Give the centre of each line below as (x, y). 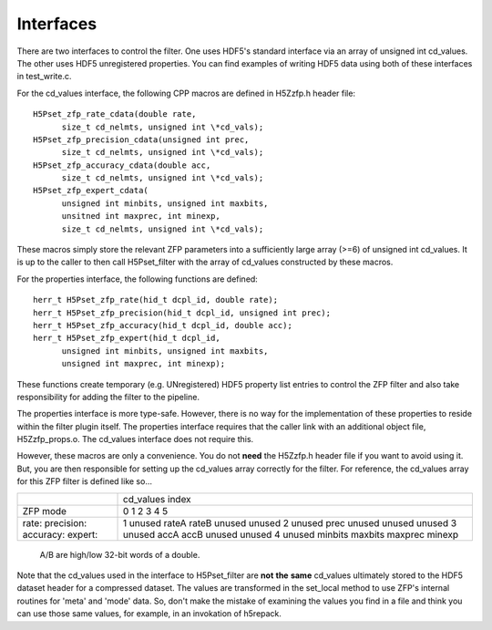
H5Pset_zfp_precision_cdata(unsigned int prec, (141, 139)
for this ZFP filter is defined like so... (84, 481)
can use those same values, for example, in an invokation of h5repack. (149, 614)
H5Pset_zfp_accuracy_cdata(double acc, (122, 165)
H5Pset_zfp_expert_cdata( (91, 191)
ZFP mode (45, 511)
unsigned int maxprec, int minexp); (143, 364)
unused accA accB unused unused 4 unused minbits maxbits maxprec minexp (291, 534)
